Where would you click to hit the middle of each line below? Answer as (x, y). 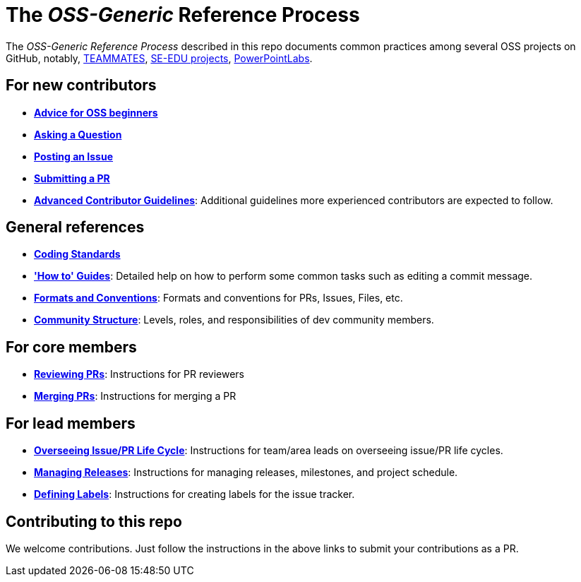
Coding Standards (77, 254)
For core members (71, 347)
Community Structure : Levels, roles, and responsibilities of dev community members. (234, 320)
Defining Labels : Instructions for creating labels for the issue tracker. (194, 494)
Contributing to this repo (94, 521)
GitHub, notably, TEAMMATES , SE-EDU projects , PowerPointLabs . (159, 58)
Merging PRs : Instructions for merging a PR (135, 396)
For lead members (71, 423)
